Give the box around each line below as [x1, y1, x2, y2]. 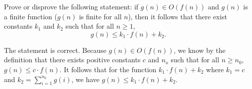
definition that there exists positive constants [4, 54, 141, 65]
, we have [71, 74, 100, 84]
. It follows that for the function [59, 64, 157, 74]
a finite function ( [4, 11, 57, 21]
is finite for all [79, 11, 122, 21]
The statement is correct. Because [4, 44, 107, 55]
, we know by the [173, 44, 226, 55]
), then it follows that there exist [128, 11, 227, 21]
